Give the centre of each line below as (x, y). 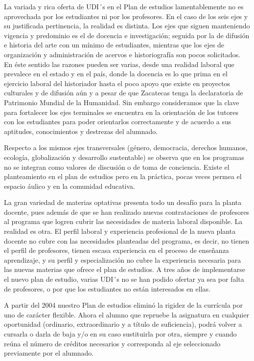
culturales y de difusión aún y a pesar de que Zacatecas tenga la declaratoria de (124, 93)
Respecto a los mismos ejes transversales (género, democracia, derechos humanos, (126, 147)
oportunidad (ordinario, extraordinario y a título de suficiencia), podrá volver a (123, 324)
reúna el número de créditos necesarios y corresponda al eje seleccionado (112, 343)
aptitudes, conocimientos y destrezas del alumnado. (81, 131)
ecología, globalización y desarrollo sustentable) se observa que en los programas (124, 157)
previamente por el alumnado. (49, 353)
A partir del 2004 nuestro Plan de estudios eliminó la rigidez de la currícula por (123, 305)
